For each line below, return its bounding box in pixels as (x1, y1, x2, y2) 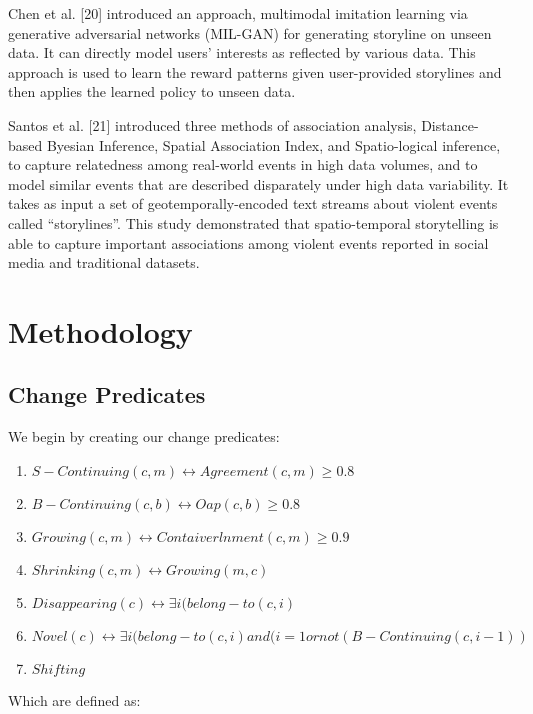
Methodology (8, 310, 193, 351)
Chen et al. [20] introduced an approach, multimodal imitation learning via (8, 3, 468, 23)
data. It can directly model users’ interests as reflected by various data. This (8, 42, 476, 63)
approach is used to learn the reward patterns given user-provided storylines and (8, 61, 502, 82)
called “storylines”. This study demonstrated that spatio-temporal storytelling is (8, 212, 499, 233)
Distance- (421, 114, 479, 135)
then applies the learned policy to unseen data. (8, 81, 296, 102)
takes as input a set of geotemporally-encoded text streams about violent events (8, 193, 498, 214)
